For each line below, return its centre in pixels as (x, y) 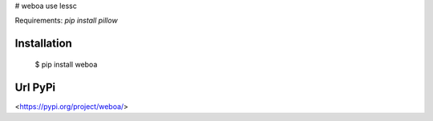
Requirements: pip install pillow (66, 21)
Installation (43, 44)
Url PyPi (35, 87)
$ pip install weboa (66, 64)
